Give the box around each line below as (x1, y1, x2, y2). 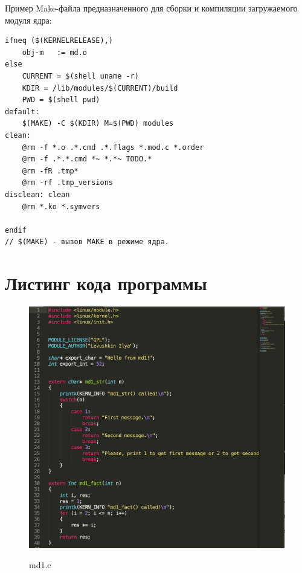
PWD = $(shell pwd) (22, 95, 100, 105)
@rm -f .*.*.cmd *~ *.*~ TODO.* (22, 155, 152, 164)
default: (5, 107, 40, 116)
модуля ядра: (5, 13, 52, 26)
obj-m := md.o (22, 48, 88, 57)
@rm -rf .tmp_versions (22, 178, 113, 187)
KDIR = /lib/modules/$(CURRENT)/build (22, 83, 178, 92)
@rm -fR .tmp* (22, 166, 79, 175)
